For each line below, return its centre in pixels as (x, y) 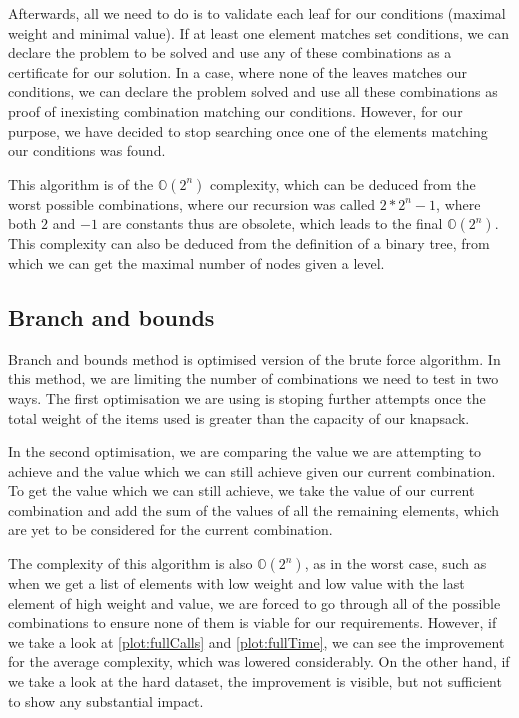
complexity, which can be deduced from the (343, 183)
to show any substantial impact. (106, 700)
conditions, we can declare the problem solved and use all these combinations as (253, 91)
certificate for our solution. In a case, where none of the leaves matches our (237, 71)
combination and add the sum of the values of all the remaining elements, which (254, 509)
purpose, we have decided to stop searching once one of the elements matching (248, 130)
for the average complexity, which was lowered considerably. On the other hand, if (259, 661)
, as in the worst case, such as (395, 563)
